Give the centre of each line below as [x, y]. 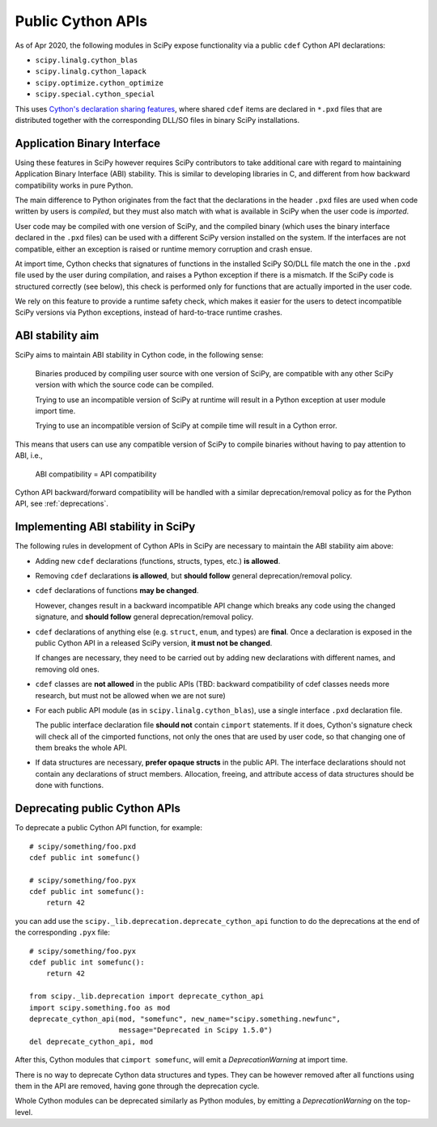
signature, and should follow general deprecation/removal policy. [144, 617]
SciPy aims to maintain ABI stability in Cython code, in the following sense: [139, 355]
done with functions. [70, 786]
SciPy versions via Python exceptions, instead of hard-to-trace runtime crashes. [148, 312]
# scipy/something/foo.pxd [83, 846]
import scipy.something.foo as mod [100, 1008]
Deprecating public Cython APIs [98, 809]
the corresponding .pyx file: [63, 932]
